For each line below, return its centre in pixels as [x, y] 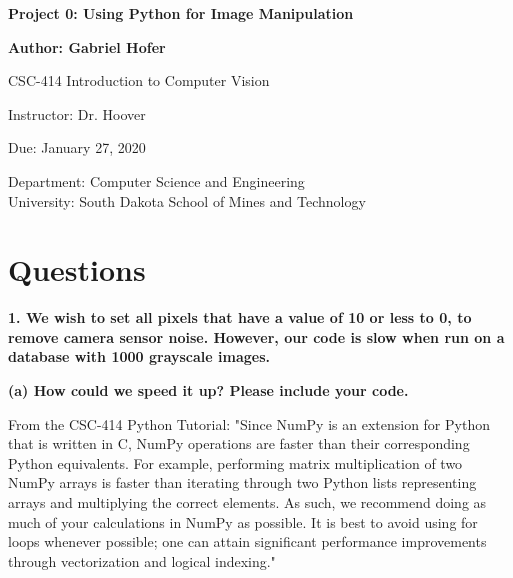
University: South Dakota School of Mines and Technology [187, 200]
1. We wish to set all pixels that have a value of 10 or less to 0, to [240, 317]
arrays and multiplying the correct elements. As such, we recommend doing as [247, 502]
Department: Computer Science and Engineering [156, 180]
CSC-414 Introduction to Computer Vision [139, 80]
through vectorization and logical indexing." [142, 560]
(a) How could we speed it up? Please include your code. [208, 390]
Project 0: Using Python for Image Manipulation [181, 13]
